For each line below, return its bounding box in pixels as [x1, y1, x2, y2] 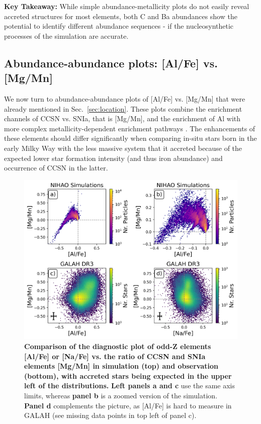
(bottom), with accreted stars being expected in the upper [24, 370, 232, 381]
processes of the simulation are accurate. [4, 30, 129, 41]
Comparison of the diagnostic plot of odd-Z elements [24, 341, 211, 351]
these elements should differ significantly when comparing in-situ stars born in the [4, 133, 257, 143]
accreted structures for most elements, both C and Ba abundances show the [4, 11, 237, 21]
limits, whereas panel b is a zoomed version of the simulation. [24, 390, 218, 400]
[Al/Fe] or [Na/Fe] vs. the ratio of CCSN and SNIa [24, 351, 206, 361]
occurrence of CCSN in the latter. [4, 162, 108, 173]
